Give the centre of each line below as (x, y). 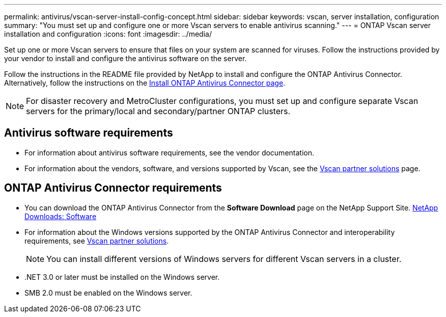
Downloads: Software (61, 216)
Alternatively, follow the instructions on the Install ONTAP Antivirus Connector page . (145, 83)
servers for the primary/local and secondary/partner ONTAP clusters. (158, 111)
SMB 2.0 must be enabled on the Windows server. (108, 293)
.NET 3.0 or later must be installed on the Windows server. (122, 277)
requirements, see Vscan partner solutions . (97, 241)
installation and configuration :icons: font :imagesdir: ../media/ (108, 34)
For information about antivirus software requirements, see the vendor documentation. (169, 152)
